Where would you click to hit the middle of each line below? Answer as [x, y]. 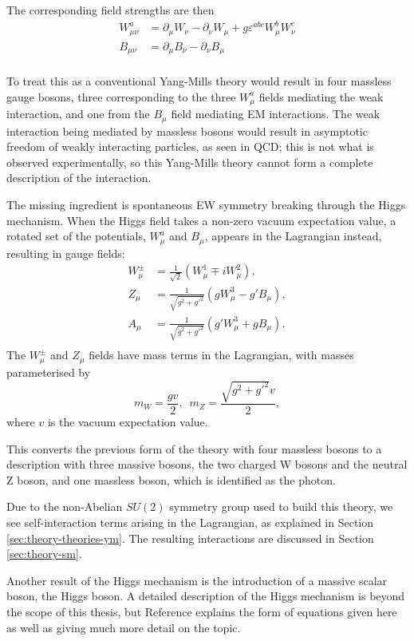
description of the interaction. [79, 178]
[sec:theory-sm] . [44, 554]
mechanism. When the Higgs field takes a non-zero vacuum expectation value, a [201, 220]
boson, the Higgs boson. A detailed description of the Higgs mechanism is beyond [206, 596]
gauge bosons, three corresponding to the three [121, 96]
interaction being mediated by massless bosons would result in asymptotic [187, 131]
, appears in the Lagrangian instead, [293, 236]
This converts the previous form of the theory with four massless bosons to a [194, 448]
